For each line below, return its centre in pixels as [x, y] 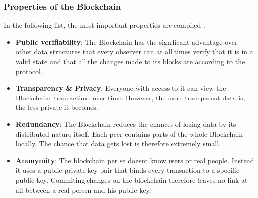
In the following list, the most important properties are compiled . [105, 25]
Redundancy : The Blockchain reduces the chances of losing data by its [126, 124]
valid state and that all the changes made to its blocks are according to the [130, 61]
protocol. [29, 71]
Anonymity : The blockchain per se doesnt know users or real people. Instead [135, 160]
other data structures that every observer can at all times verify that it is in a [134, 51]
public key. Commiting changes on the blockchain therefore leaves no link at [131, 179]
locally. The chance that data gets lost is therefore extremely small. [118, 144]
